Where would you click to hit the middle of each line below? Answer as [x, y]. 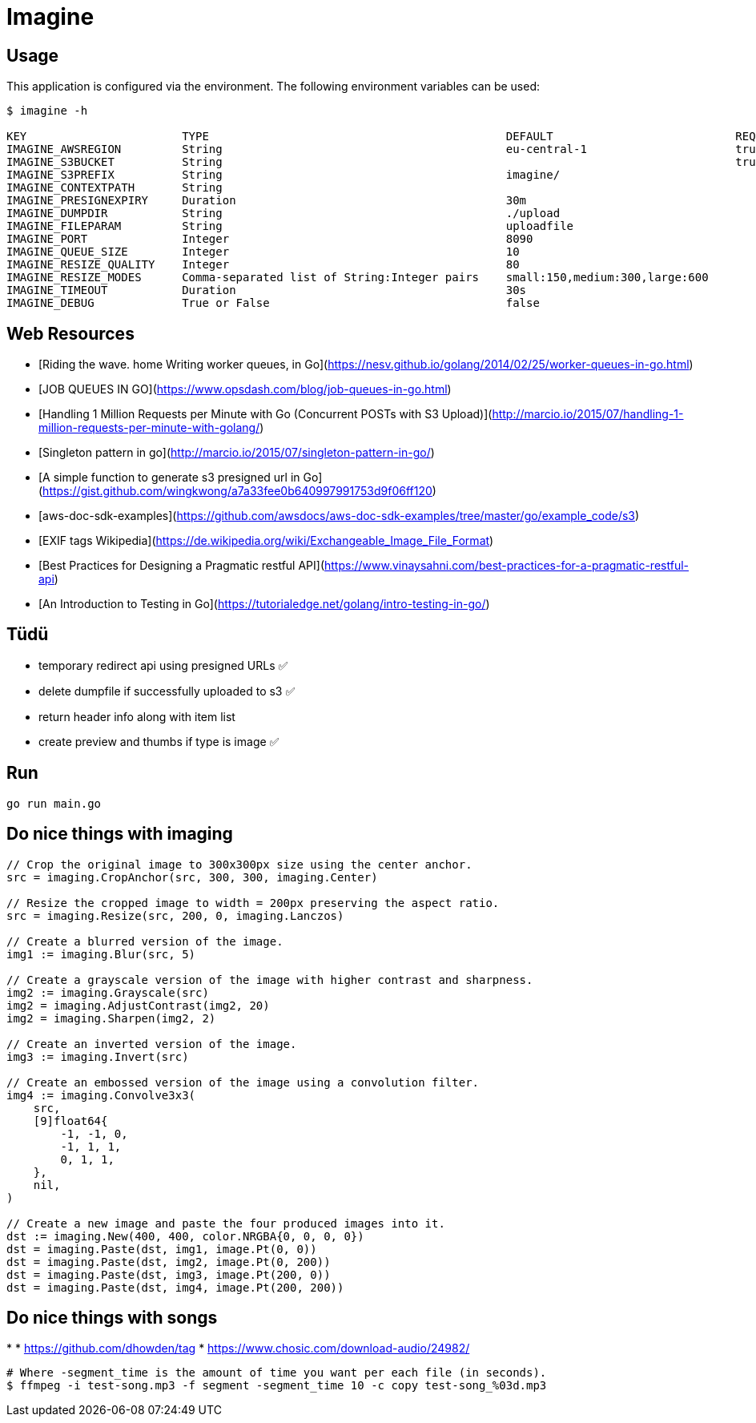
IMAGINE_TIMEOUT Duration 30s [267, 290]
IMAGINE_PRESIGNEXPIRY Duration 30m [267, 201]
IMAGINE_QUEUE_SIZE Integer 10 [263, 252]
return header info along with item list [137, 716]
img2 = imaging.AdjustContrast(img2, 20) [138, 1005]
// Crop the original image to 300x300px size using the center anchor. [239, 864]
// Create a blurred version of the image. [145, 941]
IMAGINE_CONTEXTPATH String [115, 188]
